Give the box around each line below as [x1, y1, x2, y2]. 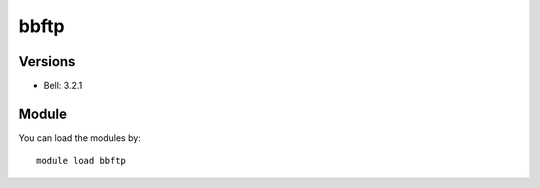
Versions [18, 53, 76, 70]
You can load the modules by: [18, 131, 142, 144]
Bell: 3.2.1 [43, 80, 83, 92]
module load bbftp [36, 155, 127, 167]
